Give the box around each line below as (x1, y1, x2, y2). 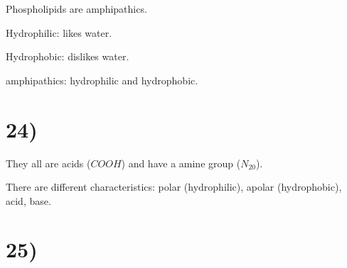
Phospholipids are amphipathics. (6, 1, 147, 16)
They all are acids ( (6, 155, 91, 170)
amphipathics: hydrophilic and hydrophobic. (6, 72, 198, 87)
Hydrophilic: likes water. (6, 25, 112, 40)
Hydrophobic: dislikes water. (6, 49, 129, 64)
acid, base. (6, 193, 51, 208)
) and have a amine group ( (121, 155, 241, 170)
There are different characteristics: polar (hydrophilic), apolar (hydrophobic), (6, 179, 342, 194)
